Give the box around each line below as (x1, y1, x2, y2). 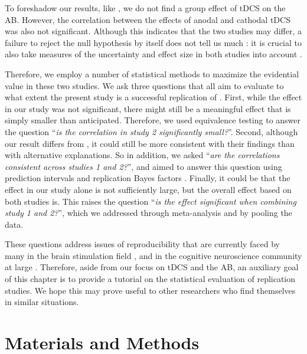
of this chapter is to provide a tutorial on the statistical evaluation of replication (5, 273, 296, 285)
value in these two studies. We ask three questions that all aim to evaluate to (5, 79, 284, 91)
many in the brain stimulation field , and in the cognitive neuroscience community (5, 249, 302, 261)
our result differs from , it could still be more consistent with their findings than (5, 137, 295, 149)
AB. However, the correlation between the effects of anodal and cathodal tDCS (5, 13, 290, 25)
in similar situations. (5, 296, 79, 308)
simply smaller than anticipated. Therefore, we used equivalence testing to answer (5, 114, 301, 126)
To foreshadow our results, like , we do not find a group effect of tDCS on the (5, 2, 286, 14)
